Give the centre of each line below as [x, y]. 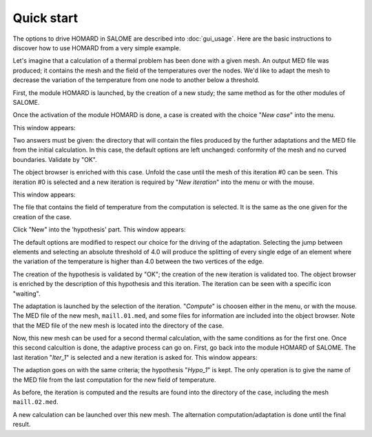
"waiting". [27, 294]
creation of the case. [42, 216]
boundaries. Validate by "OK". [55, 159]
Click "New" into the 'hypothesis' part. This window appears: [99, 230]
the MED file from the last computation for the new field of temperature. [114, 380]
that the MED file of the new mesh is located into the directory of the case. [118, 325]
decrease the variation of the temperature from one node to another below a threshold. [136, 80]
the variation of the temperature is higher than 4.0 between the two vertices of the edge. [138, 261]
